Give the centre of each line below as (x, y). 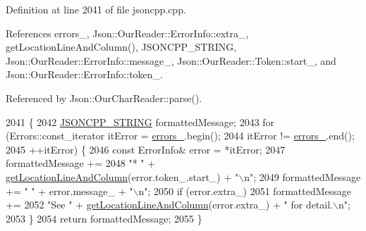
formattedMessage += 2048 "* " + (81, 163)
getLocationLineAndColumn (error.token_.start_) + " (122, 176)
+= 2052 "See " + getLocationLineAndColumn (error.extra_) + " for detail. (169, 205)
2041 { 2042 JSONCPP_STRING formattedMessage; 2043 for (140, 121)
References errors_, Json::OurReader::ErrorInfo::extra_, (127, 33)
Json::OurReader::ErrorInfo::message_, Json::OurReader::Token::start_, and (171, 60)
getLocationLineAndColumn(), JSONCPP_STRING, (121, 47)
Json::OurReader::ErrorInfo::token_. (84, 74)
